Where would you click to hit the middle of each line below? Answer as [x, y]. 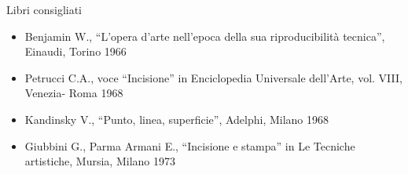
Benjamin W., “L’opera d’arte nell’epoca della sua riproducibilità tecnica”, [205, 36]
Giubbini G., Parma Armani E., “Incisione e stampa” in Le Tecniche [190, 145]
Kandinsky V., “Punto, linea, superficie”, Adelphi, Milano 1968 [177, 119]
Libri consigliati [44, 9]
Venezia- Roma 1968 [74, 93]
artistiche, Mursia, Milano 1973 [100, 161]
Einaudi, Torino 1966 [75, 51]
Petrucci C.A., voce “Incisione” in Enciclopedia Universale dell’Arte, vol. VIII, [213, 77]
